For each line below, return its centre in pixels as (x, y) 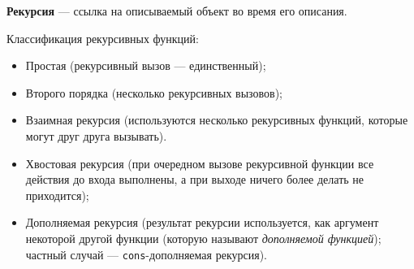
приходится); (57, 195)
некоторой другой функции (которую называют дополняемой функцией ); (203, 238)
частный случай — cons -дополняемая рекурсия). (146, 254)
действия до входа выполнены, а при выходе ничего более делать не (195, 179)
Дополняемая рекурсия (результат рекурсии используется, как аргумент (202, 222)
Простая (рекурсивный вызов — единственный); (146, 65)
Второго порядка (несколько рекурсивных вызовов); (154, 92)
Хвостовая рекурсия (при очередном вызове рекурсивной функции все (200, 163)
